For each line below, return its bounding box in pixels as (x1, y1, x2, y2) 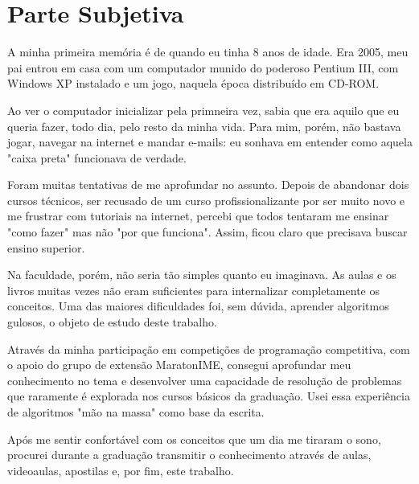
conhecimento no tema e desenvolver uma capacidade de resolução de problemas (7, 371, 402, 388)
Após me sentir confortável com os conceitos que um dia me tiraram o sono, (7, 430, 381, 447)
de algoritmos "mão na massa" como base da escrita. (7, 404, 265, 420)
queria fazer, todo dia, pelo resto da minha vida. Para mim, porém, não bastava (7, 117, 401, 134)
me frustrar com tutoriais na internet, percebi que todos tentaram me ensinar (7, 207, 389, 224)
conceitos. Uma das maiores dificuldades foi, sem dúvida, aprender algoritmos (7, 297, 389, 314)
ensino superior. (7, 239, 85, 256)
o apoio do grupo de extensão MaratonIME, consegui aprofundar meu (7, 356, 351, 373)
